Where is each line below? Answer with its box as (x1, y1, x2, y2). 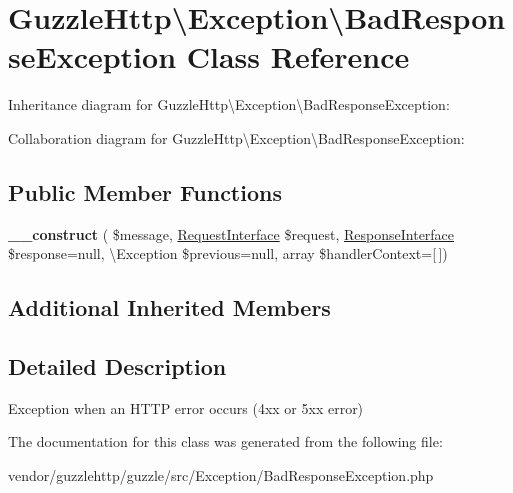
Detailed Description (8, 351, 227, 382)
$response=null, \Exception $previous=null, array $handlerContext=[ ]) (8, 243, 448, 264)
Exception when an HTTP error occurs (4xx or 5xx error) (8, 397, 364, 418)
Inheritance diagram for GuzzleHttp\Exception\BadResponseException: (8, 94, 450, 115)
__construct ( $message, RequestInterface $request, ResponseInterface (8, 223, 455, 244)
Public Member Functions (8, 176, 282, 207)
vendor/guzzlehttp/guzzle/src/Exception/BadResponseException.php (8, 465, 434, 486)
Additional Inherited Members (8, 292, 331, 323)
